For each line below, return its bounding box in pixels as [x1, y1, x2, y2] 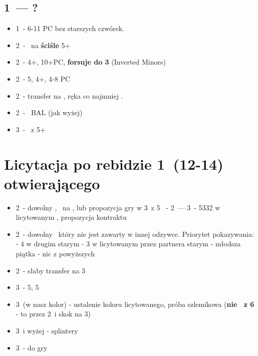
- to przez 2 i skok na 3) [16, 308, 91, 319]
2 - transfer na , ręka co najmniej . [16, 90, 123, 101]
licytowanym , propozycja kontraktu [16, 212, 127, 222]
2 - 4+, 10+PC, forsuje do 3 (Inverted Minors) [16, 57, 166, 67]
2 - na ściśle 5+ [16, 40, 71, 50]
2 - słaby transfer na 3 [16, 265, 86, 275]
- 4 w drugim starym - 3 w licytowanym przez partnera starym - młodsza [16, 238, 241, 249]
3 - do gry [16, 342, 48, 352]
